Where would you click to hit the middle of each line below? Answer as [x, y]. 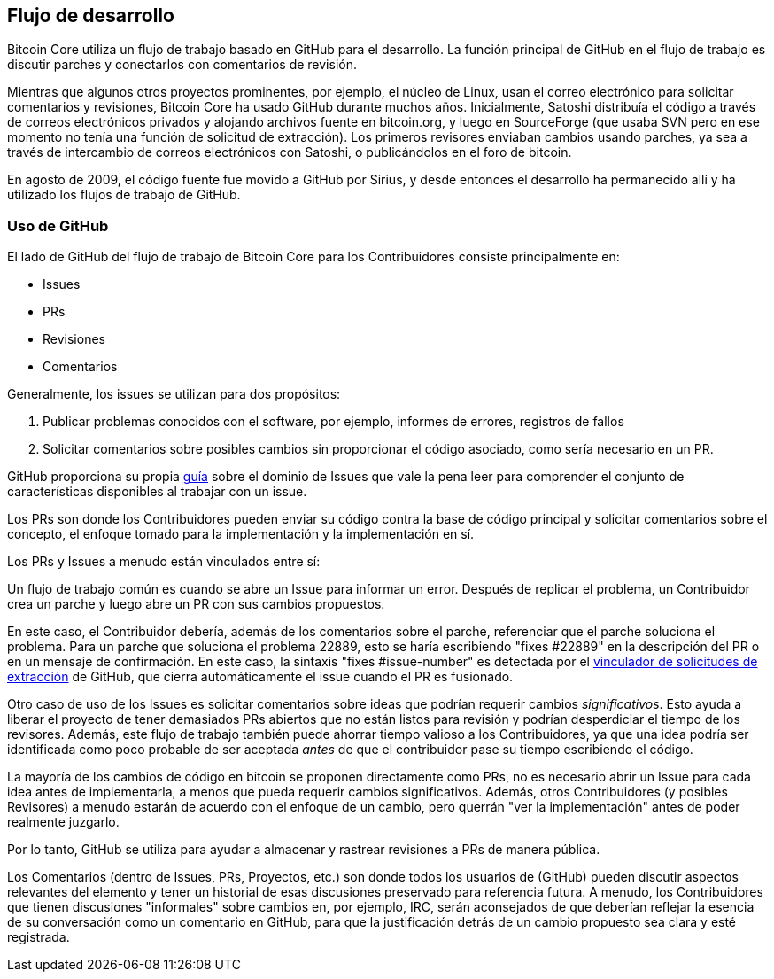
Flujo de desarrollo [91, 16]
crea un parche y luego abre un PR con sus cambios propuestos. [196, 604]
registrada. [39, 937]
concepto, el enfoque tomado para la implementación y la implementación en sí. [241, 534]
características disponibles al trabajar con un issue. [157, 492]
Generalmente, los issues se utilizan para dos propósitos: [174, 394]
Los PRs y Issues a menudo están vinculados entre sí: [164, 562]
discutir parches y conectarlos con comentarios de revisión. [182, 65]
